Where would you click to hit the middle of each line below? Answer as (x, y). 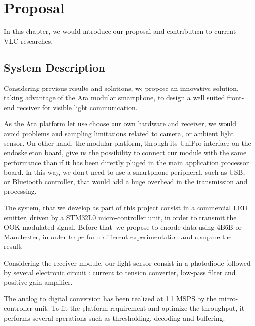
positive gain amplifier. (38, 282)
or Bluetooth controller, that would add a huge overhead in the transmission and (126, 181)
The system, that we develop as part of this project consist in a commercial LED (126, 208)
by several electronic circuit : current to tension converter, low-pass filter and (120, 272)
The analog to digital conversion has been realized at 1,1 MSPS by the (110, 298)
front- (236, 98)
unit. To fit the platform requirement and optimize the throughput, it (140, 308)
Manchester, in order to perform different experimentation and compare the (118, 236)
